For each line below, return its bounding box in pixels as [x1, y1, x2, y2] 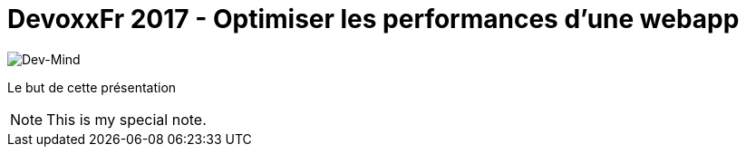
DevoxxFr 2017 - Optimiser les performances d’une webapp [7, 4, 740, 34]
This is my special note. [46, 110, 207, 129]
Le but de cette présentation [7, 79, 177, 95]
